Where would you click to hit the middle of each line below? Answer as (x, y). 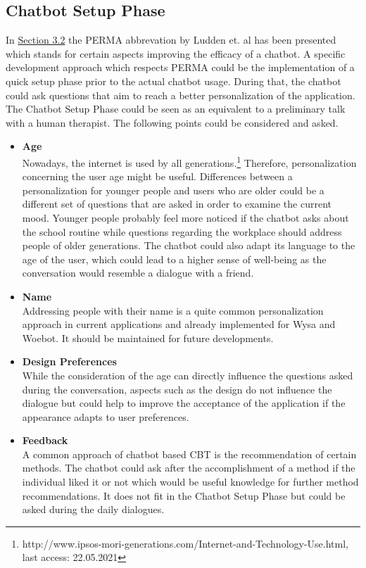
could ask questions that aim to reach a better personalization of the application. (181, 95)
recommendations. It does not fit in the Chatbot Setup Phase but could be (184, 495)
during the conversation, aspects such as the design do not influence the (177, 389)
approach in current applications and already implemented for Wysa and (179, 324)
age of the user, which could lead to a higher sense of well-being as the (174, 259)
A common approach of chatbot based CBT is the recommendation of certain (189, 454)
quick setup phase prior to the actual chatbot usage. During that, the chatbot (173, 81)
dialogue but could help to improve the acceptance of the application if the (184, 403)
